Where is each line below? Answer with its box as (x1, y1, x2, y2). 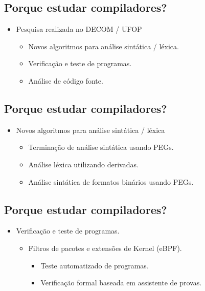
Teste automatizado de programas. (40, 260, 149, 270)
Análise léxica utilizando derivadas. (28, 159, 139, 169)
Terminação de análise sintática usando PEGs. (28, 142, 174, 152)
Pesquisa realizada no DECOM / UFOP (16, 24, 142, 34)
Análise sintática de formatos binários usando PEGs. (28, 176, 194, 187)
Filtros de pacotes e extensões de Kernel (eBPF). (28, 242, 182, 253)
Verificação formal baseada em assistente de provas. (40, 277, 202, 288)
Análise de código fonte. (28, 75, 103, 86)
